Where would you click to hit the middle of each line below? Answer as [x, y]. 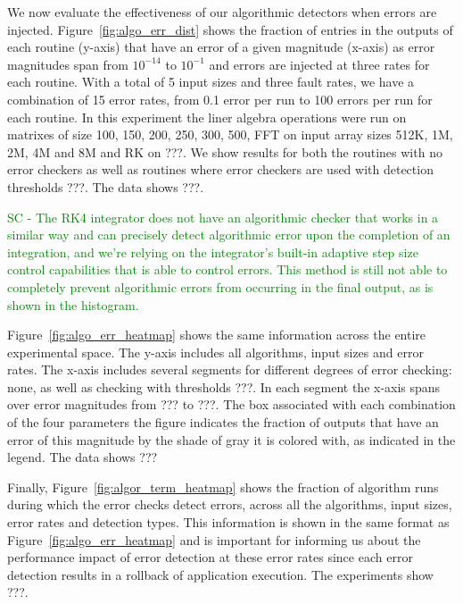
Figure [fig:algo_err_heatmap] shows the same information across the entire [217, 335]
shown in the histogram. [73, 304]
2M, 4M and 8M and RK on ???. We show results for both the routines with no [225, 151]
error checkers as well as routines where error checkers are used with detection [220, 169]
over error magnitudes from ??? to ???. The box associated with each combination [231, 404]
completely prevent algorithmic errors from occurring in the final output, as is [220, 286]
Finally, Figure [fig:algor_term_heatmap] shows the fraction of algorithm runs [223, 487]
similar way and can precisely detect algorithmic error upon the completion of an [229, 235]
